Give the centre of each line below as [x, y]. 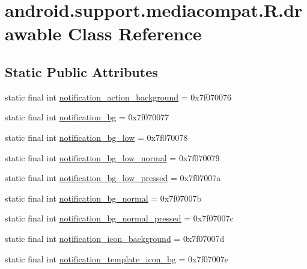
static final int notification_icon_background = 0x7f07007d [115, 238]
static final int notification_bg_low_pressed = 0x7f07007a [113, 178]
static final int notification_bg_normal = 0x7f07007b [103, 198]
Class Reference [135, 33]
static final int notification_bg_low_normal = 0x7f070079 [112, 157]
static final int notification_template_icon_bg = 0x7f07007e [117, 258]
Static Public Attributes [81, 71]
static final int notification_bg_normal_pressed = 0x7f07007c [119, 218]
